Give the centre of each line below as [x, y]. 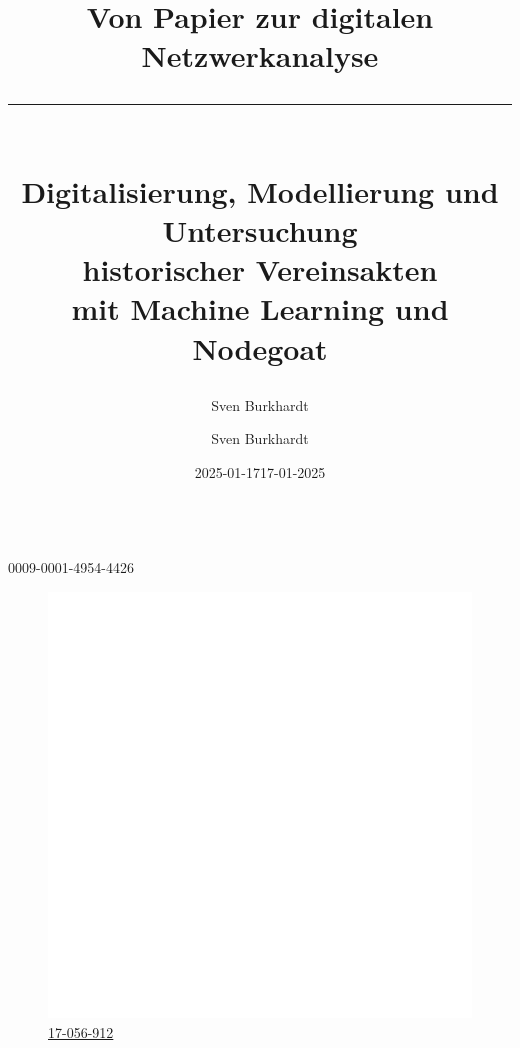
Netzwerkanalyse [260, 55]
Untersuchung [260, 229]
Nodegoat [260, 347]
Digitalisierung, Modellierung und [260, 190]
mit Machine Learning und [260, 308]
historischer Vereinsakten [260, 269]
